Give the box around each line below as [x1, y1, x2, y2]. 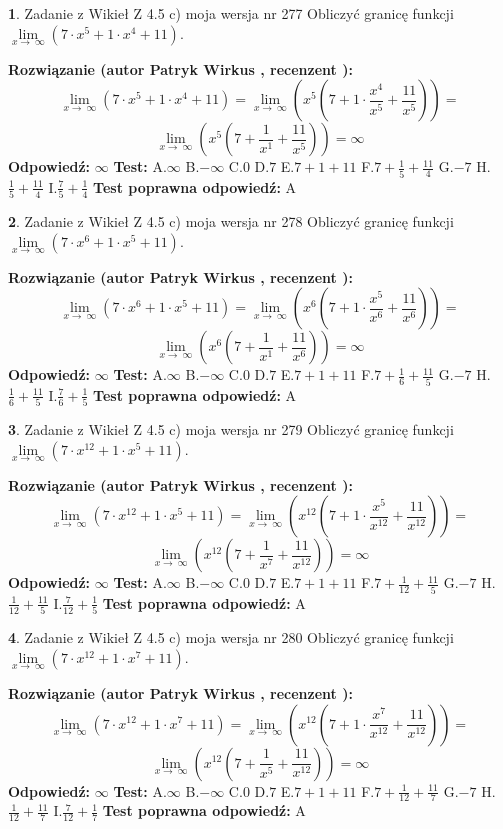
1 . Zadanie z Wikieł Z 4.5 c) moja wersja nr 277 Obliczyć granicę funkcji [8, 3, 454, 23]
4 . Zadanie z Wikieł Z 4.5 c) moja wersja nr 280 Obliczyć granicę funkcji [8, 627, 454, 648]
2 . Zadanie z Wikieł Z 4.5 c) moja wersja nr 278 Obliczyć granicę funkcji [8, 211, 454, 232]
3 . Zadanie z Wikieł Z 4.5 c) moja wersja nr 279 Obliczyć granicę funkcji [8, 419, 454, 440]
